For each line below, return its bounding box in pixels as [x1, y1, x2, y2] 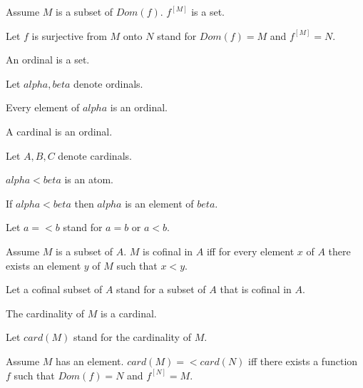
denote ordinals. [73, 76, 143, 91]
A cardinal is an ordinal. [6, 123, 113, 138]
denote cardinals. [58, 148, 132, 163]
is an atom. [64, 172, 113, 187]
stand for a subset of [116, 282, 206, 297]
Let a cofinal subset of [6, 282, 103, 297]
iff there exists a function [248, 353, 358, 368]
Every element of [6, 100, 80, 115]
